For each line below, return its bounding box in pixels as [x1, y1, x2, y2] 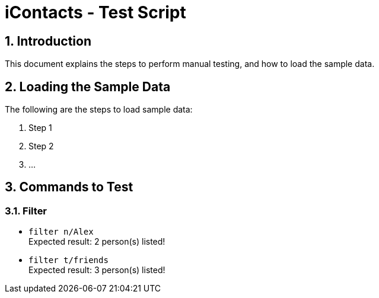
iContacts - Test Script [5, 2, 186, 23]
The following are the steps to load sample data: [5, 104, 193, 115]
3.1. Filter [5, 204, 47, 217]
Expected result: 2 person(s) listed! [28, 236, 165, 247]
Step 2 [28, 141, 54, 152]
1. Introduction [5, 33, 91, 49]
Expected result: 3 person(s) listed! [28, 265, 165, 275]
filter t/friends [28, 255, 109, 265]
